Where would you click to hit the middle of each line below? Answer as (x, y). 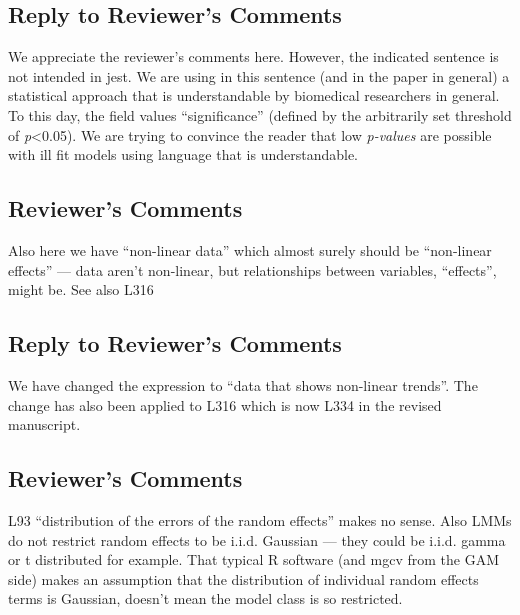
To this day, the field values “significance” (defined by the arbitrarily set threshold (260, 114)
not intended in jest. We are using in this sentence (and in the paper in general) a (259, 75)
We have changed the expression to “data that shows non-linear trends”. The (243, 384)
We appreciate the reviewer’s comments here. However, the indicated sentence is (253, 56)
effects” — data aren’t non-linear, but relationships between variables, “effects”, (252, 269)
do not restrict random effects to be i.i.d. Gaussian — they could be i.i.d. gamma (257, 539)
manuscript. (44, 424)
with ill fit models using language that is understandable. (183, 154)
